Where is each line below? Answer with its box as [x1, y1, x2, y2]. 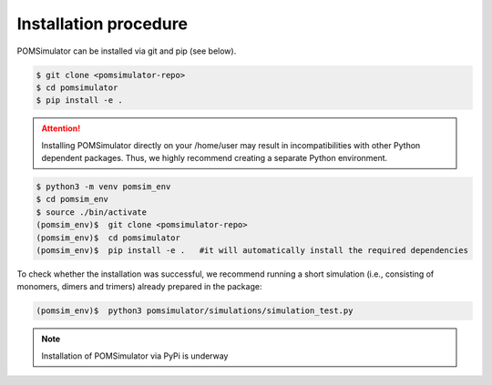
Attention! [41, 123, 81, 134]
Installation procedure [16, 14, 189, 34]
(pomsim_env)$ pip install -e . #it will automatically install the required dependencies [36, 246, 469, 256]
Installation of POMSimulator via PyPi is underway [41, 350, 229, 361]
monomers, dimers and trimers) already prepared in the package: [16, 281, 262, 292]
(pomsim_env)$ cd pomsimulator [36, 232, 181, 243]
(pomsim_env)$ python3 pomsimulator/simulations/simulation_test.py [36, 306, 354, 316]
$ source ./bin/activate [36, 207, 148, 218]
